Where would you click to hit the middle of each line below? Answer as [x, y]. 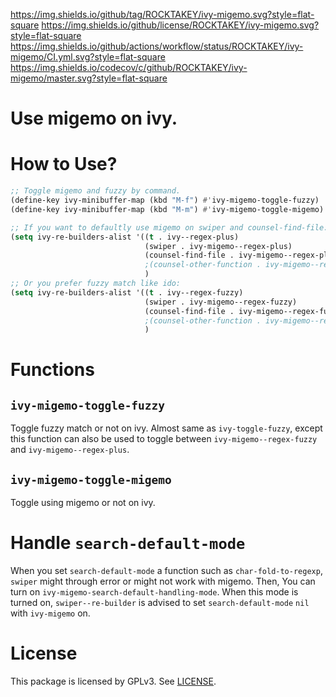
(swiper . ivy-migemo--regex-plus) [218, 246]
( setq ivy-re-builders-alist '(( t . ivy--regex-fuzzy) [127, 292]
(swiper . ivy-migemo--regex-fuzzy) [221, 302]
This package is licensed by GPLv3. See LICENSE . [113, 681]
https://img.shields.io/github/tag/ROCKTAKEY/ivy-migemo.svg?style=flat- [162, 14]
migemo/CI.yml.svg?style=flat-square [88, 57]
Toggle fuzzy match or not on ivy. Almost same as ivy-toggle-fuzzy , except [166, 428]
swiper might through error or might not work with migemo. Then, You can [163, 581]
